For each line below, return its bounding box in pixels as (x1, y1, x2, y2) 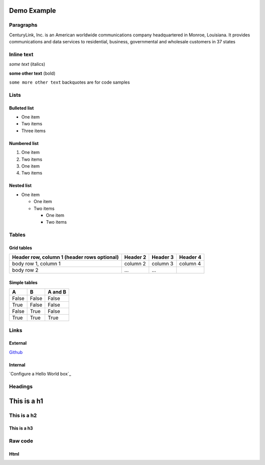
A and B (48, 289, 66, 295)
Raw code (9, 437, 33, 444)
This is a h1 (9, 397, 44, 405)
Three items (21, 128, 46, 134)
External (9, 340, 27, 346)
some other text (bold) (9, 70, 56, 76)
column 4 (179, 261, 201, 267)
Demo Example (9, 6, 56, 15)
